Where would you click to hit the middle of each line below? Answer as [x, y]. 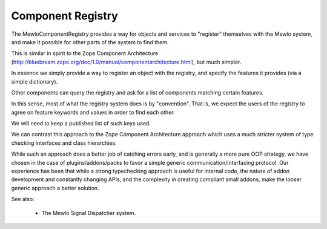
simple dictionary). [35, 81]
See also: [23, 199]
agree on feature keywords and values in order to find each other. [93, 112]
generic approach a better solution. [55, 188]
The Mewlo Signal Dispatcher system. [89, 213]
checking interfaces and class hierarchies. [64, 143]
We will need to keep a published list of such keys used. [81, 124]
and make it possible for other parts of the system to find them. [90, 42]
